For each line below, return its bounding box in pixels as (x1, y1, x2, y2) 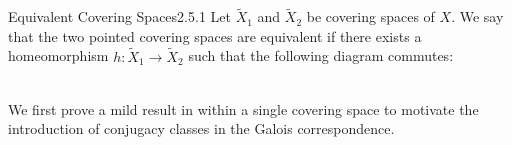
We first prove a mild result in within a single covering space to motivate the (8, 98, 479, 119)
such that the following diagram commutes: (188, 45, 454, 66)
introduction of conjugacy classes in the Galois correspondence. (8, 118, 395, 139)
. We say (451, 6, 504, 27)
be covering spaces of (306, 6, 435, 27)
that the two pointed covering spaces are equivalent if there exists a (8, 25, 422, 46)
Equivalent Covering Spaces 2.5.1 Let (8, 6, 231, 27)
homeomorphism (8, 45, 109, 66)
